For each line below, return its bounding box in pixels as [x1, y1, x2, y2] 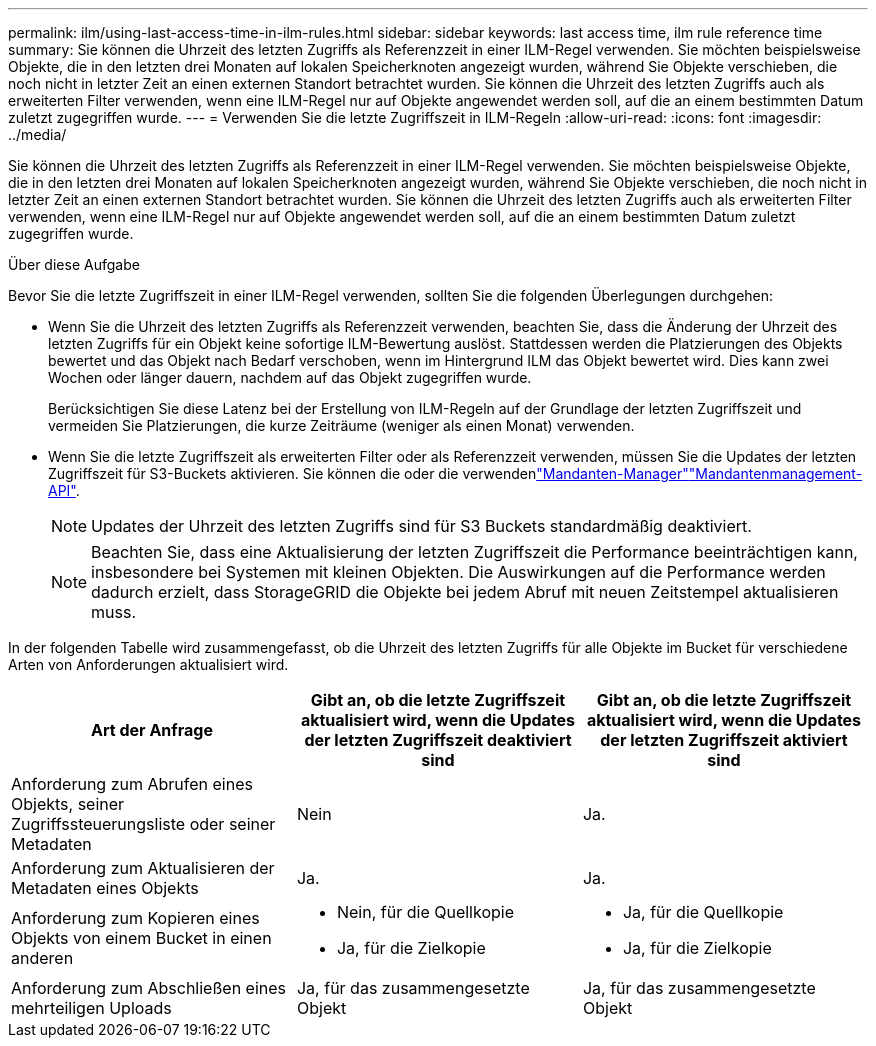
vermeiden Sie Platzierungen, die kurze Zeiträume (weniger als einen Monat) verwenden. [48, 417, 635, 434]
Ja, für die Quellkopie [622, 902, 784, 922]
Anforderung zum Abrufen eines [11, 774, 253, 794]
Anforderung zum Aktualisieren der [11, 858, 275, 878]
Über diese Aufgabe [8, 256, 140, 273]
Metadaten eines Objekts [11, 878, 199, 898]
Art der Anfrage [91, 720, 213, 740]
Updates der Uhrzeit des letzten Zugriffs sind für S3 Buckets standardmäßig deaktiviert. [91, 516, 752, 536]
